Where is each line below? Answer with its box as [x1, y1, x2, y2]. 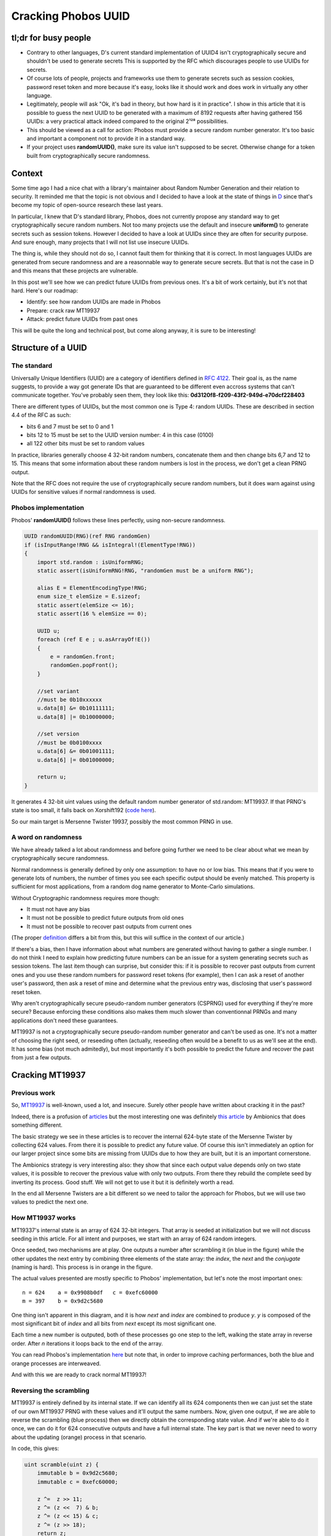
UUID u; [37, 627, 61, 634]
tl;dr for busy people [11, 33, 91, 43]
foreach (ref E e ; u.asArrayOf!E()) [37, 636, 151, 643]
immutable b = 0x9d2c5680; [37, 1470, 119, 1477]
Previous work [11, 1089, 55, 1097]
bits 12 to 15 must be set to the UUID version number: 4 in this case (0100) [26, 431, 214, 439]
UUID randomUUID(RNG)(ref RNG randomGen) [24, 533, 151, 540]
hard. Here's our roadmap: [11, 286, 78, 294]
